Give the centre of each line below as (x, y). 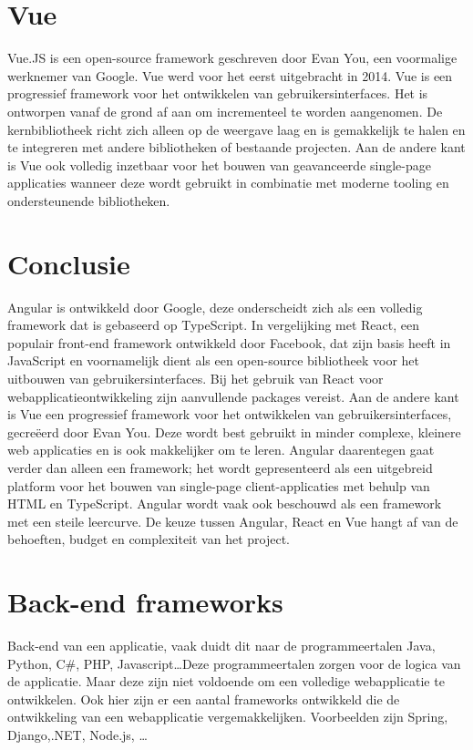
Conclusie (69, 263)
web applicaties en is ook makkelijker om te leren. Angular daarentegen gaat (221, 450)
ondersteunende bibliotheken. (89, 200)
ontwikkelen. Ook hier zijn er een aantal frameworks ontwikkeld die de (204, 699)
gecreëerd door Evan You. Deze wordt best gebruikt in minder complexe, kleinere (234, 432)
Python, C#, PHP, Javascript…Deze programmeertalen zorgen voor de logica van (234, 663)
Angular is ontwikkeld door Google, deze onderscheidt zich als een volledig (215, 307)
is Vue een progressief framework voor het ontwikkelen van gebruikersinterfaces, (230, 414)
